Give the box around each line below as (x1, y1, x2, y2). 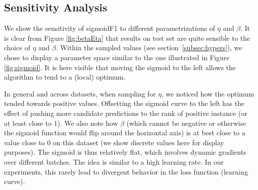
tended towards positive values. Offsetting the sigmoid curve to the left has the (4, 98, 245, 108)
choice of (4, 42, 30, 53)
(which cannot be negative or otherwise (126, 117, 246, 128)
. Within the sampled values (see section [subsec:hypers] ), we (56, 42, 243, 53)
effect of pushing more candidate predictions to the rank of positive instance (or (4, 107, 248, 118)
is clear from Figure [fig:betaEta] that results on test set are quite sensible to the (4, 32, 250, 43)
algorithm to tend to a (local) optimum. (4, 72, 126, 82)
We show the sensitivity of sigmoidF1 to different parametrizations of (4, 23, 215, 33)
